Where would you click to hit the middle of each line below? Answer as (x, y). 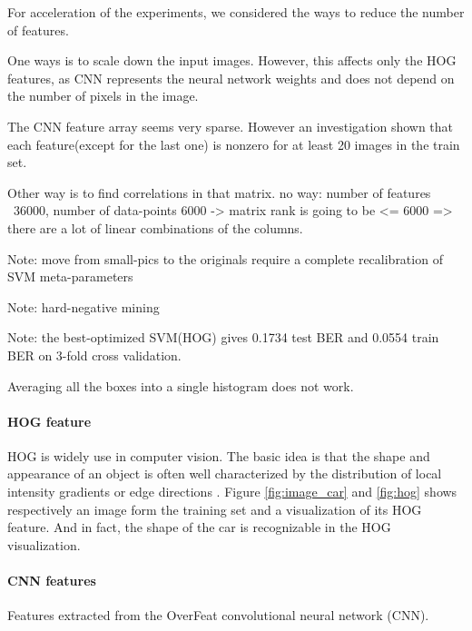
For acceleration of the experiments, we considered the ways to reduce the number (236, 12)
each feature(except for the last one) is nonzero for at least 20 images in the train (234, 144)
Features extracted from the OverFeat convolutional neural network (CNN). (218, 615)
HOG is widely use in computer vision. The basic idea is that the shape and (219, 455)
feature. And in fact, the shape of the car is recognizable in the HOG (199, 527)
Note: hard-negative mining (84, 306)
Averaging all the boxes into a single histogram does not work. (181, 385)
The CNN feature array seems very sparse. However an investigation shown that (231, 126)
